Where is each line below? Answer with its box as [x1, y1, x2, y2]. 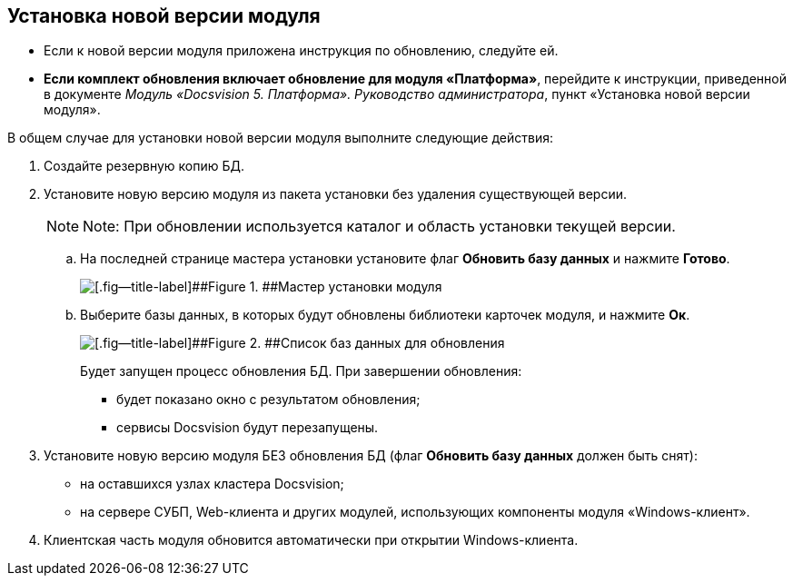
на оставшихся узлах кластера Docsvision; [80, 476, 344, 492]
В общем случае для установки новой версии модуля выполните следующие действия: [7, 130, 553, 146]
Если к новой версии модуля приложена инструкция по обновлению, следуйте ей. [44, 43, 559, 59]
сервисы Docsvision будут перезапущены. [116, 420, 379, 436]
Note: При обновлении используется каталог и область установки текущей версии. [83, 217, 676, 236]
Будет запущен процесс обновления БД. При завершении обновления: [80, 363, 522, 380]
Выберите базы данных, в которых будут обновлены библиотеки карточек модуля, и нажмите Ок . [80, 307, 690, 323]
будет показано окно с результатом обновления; [116, 391, 421, 408]
